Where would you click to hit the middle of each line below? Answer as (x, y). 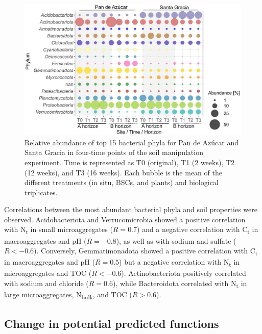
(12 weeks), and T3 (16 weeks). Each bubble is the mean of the (123, 172)
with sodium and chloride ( (46, 283)
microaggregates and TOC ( (48, 273)
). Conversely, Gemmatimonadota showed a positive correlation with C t (146, 251)
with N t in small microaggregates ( (58, 230)
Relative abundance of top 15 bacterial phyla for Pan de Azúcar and (132, 142)
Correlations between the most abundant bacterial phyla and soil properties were (131, 209)
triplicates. (41, 192)
